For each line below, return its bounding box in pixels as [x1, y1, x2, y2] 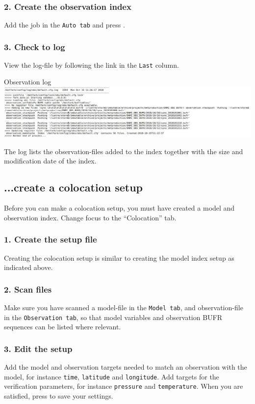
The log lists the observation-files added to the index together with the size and [4, 146, 243, 156]
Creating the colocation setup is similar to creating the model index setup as [4, 252, 234, 263]
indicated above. [4, 262, 53, 272]
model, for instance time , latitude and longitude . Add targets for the [4, 371, 219, 381]
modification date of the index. [4, 156, 97, 166]
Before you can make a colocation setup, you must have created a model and [4, 203, 235, 213]
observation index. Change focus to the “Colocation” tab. [4, 212, 177, 222]
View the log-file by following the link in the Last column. [4, 60, 179, 70]
